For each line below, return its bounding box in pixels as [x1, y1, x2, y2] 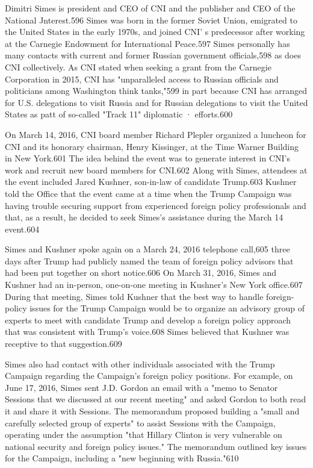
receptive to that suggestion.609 [5, 337, 122, 350]
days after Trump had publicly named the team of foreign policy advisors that [5, 254, 294, 267]
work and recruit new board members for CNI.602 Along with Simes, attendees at [5, 163, 308, 176]
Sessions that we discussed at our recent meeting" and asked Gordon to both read [5, 393, 306, 405]
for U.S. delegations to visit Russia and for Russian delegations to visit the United [5, 96, 308, 108]
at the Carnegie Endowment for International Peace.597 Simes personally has [5, 37, 290, 49]
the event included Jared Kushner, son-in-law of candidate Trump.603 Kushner [5, 175, 297, 188]
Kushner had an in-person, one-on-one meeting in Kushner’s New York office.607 [5, 278, 303, 291]
